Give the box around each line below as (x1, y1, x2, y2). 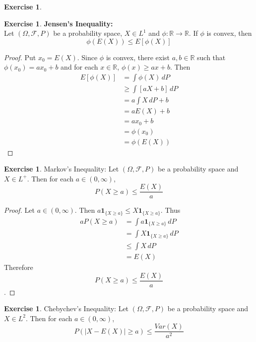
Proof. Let (4, 205, 35, 215)
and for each (61, 62, 98, 72)
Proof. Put (4, 52, 36, 62)
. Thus (160, 205, 181, 215)
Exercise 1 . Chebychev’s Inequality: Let (4, 303, 129, 314)
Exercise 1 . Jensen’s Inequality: (4, 18, 113, 28)
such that (197, 52, 226, 62)
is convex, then (206, 28, 252, 38)
